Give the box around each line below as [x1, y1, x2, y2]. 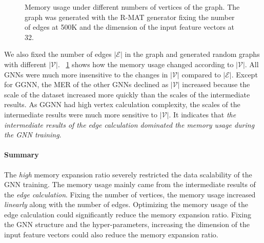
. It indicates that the [169, 109, 236, 119]
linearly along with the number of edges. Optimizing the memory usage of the [4, 199, 249, 210]
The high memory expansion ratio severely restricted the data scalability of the [4, 169, 252, 179]
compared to [181, 69, 221, 79]
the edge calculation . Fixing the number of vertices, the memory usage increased [4, 189, 256, 199]
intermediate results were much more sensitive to [4, 109, 158, 119]
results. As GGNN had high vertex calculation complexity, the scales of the [4, 99, 240, 110]
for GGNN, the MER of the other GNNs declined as [4, 79, 169, 90]
